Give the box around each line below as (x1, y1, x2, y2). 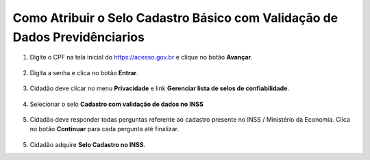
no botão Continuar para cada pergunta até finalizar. (29, 125, 180, 133)
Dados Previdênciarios (12, 29, 145, 44)
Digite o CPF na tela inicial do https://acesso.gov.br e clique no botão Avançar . (29, 53, 253, 62)
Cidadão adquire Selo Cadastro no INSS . (29, 140, 146, 148)
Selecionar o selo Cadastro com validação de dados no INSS (29, 100, 203, 108)
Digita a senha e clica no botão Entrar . (29, 68, 138, 77)
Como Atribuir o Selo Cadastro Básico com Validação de (12, 10, 338, 25)
